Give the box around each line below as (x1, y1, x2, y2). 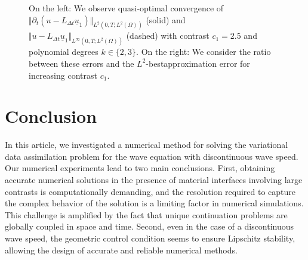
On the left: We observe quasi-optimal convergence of (29, 2, 224, 14)
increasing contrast (29, 69, 97, 81)
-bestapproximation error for (146, 57, 250, 69)
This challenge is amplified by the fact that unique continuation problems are (5, 208, 288, 221)
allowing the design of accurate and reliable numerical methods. (5, 243, 238, 256)
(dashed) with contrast (126, 29, 210, 42)
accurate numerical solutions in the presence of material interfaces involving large (5, 174, 303, 185)
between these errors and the (29, 57, 134, 69)
